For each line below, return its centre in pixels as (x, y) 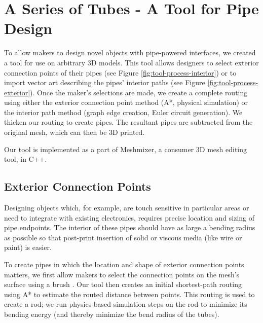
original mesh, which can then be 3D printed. (74, 132)
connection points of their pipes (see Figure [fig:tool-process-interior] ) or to (120, 72)
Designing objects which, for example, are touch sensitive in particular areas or (127, 208)
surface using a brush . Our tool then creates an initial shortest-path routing (123, 284)
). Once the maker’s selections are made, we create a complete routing (139, 92)
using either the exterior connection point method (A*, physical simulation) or (126, 102)
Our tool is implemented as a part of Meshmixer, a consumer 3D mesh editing (126, 149)
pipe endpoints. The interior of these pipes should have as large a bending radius (130, 227)
